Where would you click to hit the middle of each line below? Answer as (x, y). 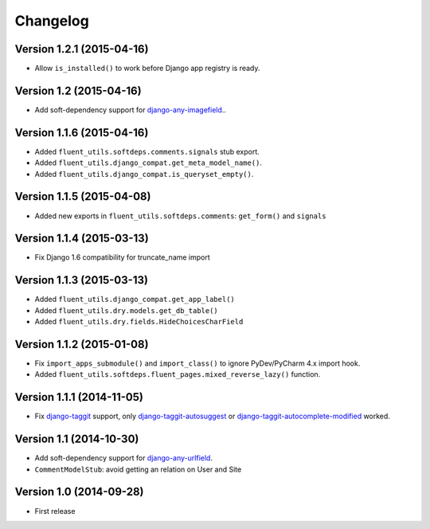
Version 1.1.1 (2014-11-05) (79, 397)
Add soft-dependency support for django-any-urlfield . (123, 458)
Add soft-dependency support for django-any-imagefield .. (131, 110)
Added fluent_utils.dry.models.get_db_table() (126, 310)
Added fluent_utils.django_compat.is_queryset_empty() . (144, 174)
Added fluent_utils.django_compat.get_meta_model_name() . (149, 163)
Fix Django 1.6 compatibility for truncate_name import (122, 257)
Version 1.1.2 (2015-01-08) (82, 344)
